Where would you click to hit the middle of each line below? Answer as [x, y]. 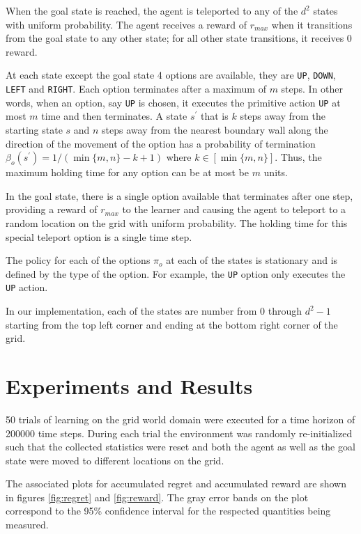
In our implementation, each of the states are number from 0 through [154, 311]
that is [215, 116]
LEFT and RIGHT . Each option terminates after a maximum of [136, 89]
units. [276, 172]
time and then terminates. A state [114, 116]
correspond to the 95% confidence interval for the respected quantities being [168, 511]
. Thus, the [298, 157]
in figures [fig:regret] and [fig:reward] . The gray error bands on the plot [157, 497]
